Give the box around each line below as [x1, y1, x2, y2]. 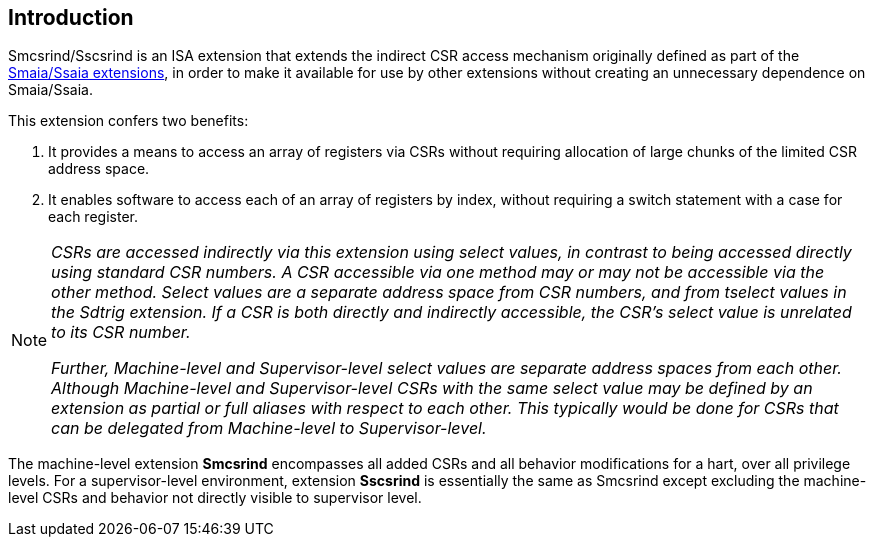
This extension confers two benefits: [8, 112, 249, 130]
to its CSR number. [51, 322, 191, 343]
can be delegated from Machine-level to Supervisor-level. [51, 418, 487, 439]
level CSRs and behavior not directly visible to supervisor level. [8, 489, 422, 507]
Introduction [8, 5, 134, 30]
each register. [48, 208, 138, 226]
